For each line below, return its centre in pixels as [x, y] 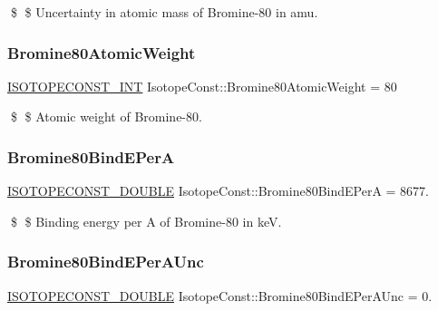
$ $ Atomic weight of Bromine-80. [106, 117]
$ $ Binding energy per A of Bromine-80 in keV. [146, 221]
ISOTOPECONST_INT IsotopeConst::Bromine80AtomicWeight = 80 [202, 86]
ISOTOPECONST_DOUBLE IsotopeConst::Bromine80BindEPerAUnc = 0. [220, 295]
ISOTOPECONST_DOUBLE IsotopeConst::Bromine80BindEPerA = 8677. [219, 191]
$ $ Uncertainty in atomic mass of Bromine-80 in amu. [164, 12]
